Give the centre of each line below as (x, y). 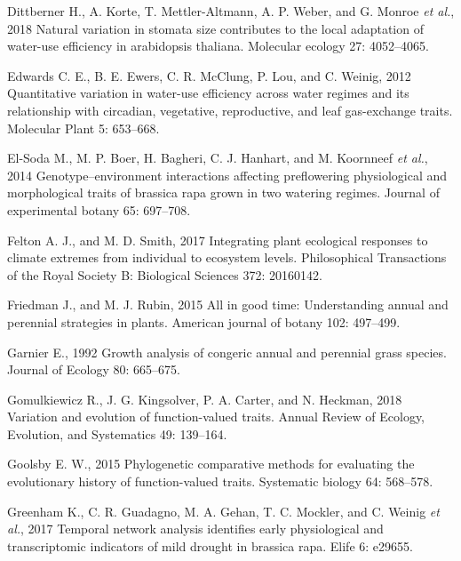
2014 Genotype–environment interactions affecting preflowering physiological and (227, 175)
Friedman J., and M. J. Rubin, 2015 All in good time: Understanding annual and (228, 305)
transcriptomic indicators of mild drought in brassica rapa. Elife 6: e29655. (210, 545)
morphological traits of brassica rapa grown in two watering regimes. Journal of (223, 192)
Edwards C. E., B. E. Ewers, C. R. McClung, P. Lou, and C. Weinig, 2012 (209, 75)
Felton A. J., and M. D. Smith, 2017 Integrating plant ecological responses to (218, 240)
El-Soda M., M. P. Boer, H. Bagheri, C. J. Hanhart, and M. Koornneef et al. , (218, 158)
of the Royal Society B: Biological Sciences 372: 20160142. (165, 274)
